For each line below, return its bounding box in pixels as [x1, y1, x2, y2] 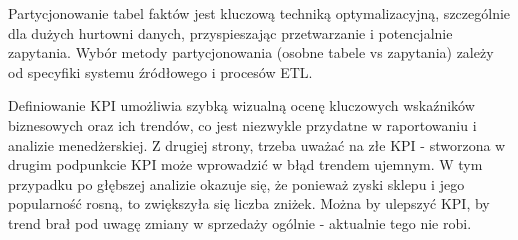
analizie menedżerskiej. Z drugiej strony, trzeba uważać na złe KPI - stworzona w [8, 134, 506, 155]
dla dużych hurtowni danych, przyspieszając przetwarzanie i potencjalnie [8, 22, 453, 43]
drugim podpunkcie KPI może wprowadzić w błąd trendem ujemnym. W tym [8, 154, 483, 175]
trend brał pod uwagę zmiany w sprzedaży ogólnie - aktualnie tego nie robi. [8, 212, 472, 233]
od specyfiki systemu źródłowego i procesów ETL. [8, 61, 313, 82]
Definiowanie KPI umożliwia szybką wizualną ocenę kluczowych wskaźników [8, 95, 475, 116]
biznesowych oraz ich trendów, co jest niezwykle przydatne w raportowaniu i [8, 114, 477, 135]
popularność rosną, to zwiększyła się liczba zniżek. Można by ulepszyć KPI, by [8, 193, 490, 214]
